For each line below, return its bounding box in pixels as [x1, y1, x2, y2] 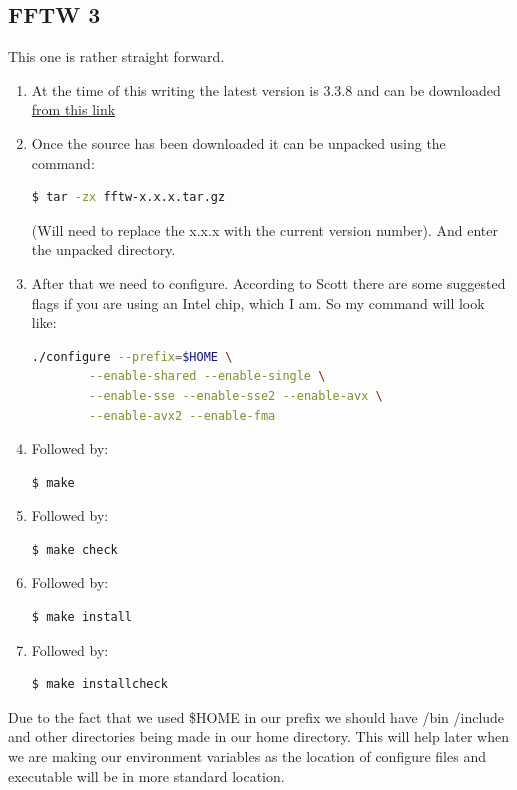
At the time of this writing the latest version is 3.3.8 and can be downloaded [31, 79, 501, 100]
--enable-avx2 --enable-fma [89, 408, 276, 423]
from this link [31, 99, 116, 120]
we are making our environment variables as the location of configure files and [8, 746, 486, 767]
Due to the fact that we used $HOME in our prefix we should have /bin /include [8, 706, 505, 727]
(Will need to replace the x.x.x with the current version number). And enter [31, 219, 499, 240]
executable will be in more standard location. [8, 765, 285, 786]
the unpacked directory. [31, 239, 176, 260]
